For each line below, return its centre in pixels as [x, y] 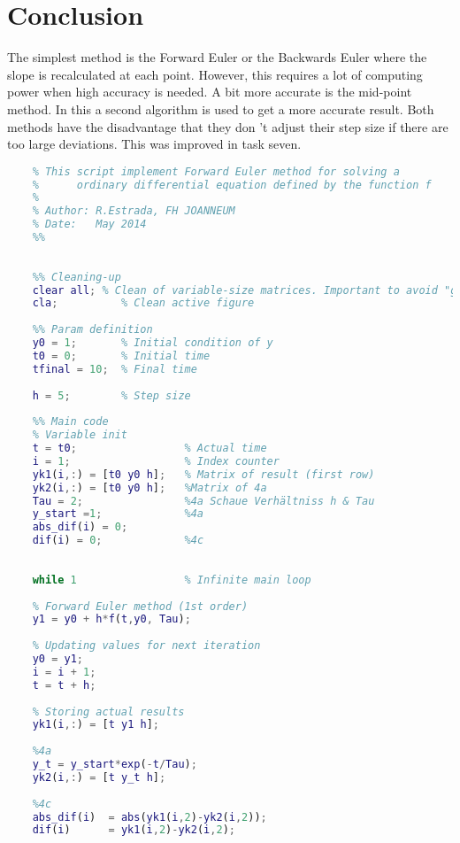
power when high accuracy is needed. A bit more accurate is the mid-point [210, 92]
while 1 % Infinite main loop [172, 580]
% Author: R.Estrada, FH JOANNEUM [134, 211]
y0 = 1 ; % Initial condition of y [153, 343]
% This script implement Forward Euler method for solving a [216, 171]
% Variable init [80, 435]
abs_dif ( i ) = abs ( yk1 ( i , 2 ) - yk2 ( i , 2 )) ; [149, 817]
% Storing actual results [108, 712]
